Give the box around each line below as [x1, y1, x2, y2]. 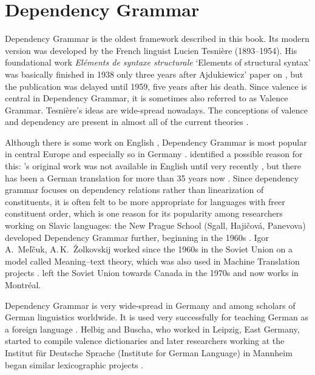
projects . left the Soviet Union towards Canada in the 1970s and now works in [5, 266, 299, 279]
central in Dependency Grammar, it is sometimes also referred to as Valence [5, 92, 288, 104]
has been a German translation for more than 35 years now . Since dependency [5, 171, 299, 184]
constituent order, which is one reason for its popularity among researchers [5, 207, 283, 220]
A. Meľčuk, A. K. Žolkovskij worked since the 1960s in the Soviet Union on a [5, 243, 293, 255]
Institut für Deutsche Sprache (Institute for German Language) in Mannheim [5, 346, 293, 359]
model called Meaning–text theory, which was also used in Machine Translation [5, 254, 300, 267]
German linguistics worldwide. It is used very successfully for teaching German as [5, 311, 308, 323]
